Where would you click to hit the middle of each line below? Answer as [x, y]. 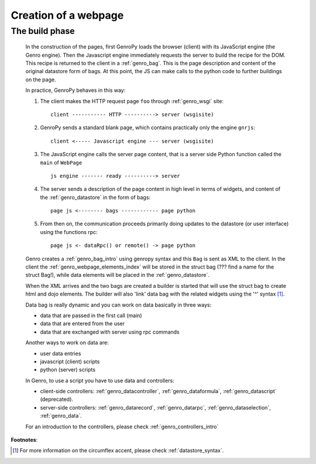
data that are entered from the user [83, 324]
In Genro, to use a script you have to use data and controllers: [100, 380]
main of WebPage [61, 162]
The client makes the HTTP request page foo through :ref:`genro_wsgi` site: [132, 101]
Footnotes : [24, 440]
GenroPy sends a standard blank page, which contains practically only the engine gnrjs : [148, 128]
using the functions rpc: [69, 232]
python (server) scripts [68, 370]
